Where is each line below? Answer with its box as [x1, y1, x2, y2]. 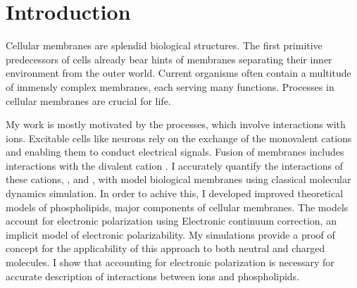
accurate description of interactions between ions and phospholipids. [6, 268, 300, 283]
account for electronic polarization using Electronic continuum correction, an [6, 213, 337, 228]
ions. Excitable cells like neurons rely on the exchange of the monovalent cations [6, 130, 352, 145]
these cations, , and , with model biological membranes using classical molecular [6, 172, 351, 187]
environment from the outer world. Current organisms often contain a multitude [6, 65, 351, 80]
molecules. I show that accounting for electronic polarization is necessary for [6, 255, 334, 270]
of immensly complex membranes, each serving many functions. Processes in [6, 79, 334, 94]
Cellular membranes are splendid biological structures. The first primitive [6, 38, 322, 53]
